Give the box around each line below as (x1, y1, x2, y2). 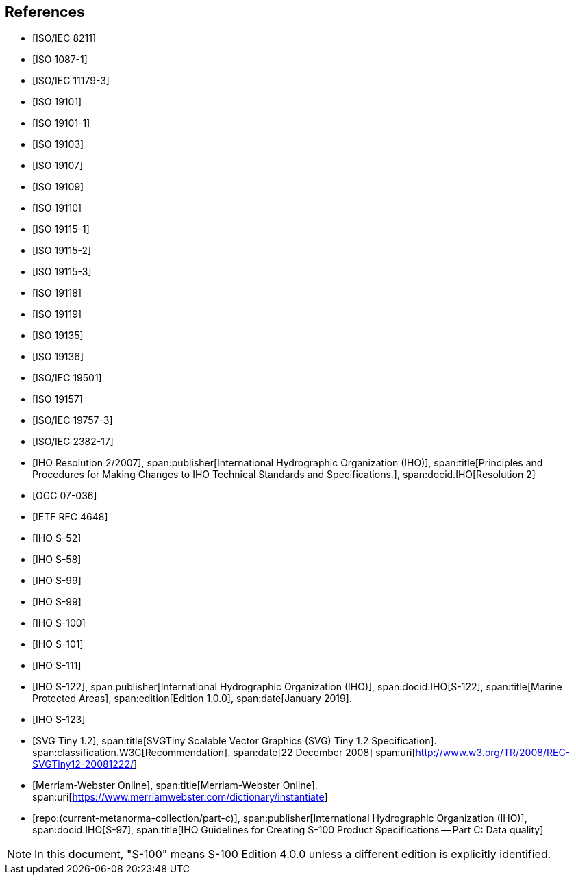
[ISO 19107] (32, 160, 84, 172)
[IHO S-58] (32, 553, 82, 566)
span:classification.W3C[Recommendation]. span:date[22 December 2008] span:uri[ (32, 746, 416, 759)
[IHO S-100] (32, 617, 86, 629)
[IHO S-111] (32, 659, 82, 672)
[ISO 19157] (32, 393, 83, 405)
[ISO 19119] (32, 308, 82, 320)
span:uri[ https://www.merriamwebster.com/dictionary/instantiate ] (32, 791, 328, 803)
